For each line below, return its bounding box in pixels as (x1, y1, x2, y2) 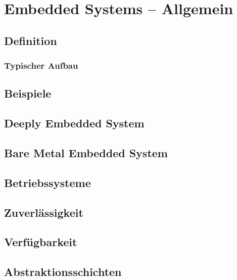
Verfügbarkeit (4, 234, 77, 250)
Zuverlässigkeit (4, 204, 83, 220)
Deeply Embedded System (4, 115, 145, 131)
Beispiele (4, 85, 52, 101)
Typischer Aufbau (4, 59, 78, 72)
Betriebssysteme (4, 174, 91, 190)
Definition (4, 32, 57, 48)
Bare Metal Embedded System (4, 145, 168, 160)
